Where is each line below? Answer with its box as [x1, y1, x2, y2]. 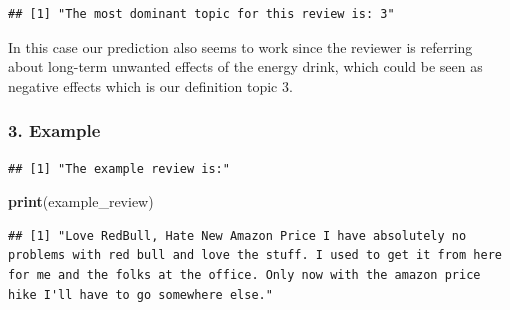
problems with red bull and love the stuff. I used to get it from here [8, 248, 502, 263]
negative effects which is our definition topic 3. [8, 75, 293, 96]
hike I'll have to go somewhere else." [8, 287, 273, 302]
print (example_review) [8, 191, 154, 212]
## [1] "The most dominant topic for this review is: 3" [8, 7, 395, 21]
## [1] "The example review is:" [8, 161, 230, 176]
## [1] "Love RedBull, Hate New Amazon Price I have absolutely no [8, 228, 467, 243]
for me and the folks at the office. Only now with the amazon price [8, 267, 481, 282]
